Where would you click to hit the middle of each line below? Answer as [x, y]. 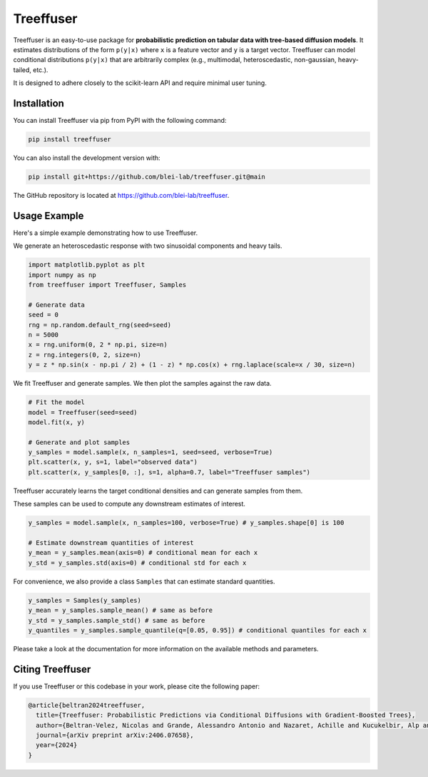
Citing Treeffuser [52, 669]
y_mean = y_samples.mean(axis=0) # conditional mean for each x [143, 553]
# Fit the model [57, 402]
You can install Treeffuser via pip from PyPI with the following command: [120, 121]
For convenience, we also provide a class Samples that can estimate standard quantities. [144, 581]
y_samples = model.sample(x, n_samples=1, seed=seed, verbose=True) [151, 452]
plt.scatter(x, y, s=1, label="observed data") [113, 462]
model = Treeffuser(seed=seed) [83, 412]
